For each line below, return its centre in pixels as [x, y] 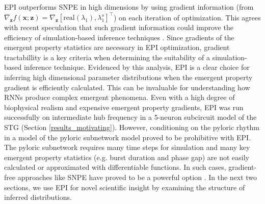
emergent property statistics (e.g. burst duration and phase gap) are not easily [127, 157]
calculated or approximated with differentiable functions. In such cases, [115, 167]
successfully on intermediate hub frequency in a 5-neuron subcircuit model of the [130, 117]
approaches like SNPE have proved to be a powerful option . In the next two [137, 177]
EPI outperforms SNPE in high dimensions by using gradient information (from [129, 7]
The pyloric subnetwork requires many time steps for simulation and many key [127, 147]
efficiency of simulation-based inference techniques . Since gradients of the [119, 37]
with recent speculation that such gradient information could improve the [119, 27]
